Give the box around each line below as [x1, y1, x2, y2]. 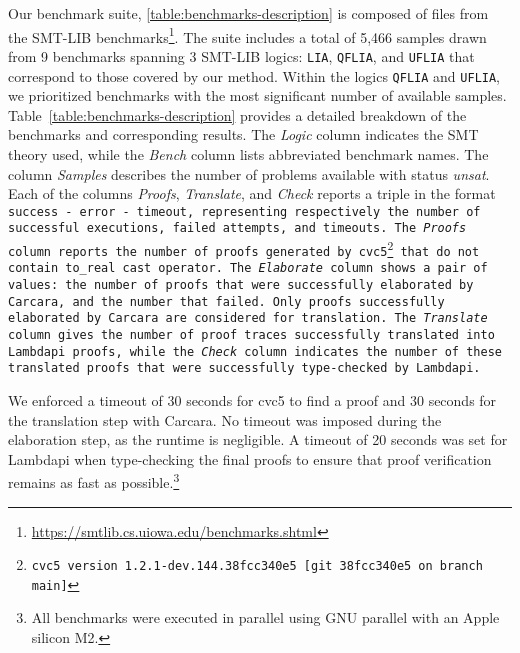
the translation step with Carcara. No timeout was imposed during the [8, 409, 442, 430]
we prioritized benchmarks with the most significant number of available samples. [8, 85, 507, 106]
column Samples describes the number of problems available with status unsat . [8, 163, 490, 184]
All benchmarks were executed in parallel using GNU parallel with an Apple [31, 607, 500, 628]
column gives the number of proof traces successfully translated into [8, 327, 495, 342]
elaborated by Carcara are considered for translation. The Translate [8, 311, 488, 326]
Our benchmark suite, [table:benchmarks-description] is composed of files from [8, 3, 489, 23]
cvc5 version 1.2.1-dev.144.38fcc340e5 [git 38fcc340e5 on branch [31, 559, 483, 574]
